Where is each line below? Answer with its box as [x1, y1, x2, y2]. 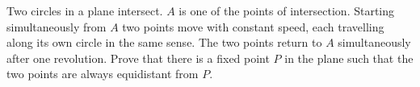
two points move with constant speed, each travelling [122, 18, 384, 35]
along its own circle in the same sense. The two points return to [6, 34, 322, 51]
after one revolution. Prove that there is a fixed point [6, 49, 270, 66]
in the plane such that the [284, 49, 414, 66]
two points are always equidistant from [6, 65, 199, 82]
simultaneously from [6, 18, 107, 35]
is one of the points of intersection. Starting [178, 2, 395, 19]
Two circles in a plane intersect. [6, 2, 163, 19]
